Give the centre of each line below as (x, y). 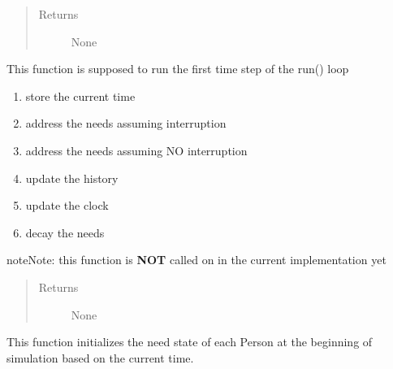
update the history (72, 178)
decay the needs (65, 232)
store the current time (80, 96)
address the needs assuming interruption (126, 123)
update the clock (67, 205)
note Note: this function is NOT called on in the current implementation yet (196, 260)
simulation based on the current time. (100, 357)
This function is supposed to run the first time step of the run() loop (178, 69)
